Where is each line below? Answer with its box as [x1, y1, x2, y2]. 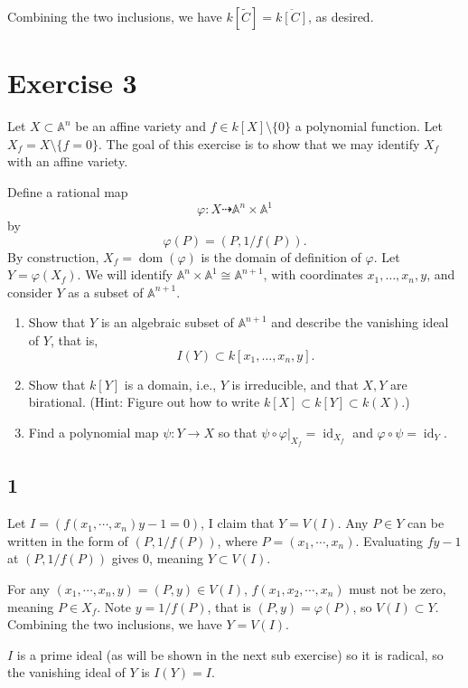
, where [217, 531, 257, 550]
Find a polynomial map [28, 422, 159, 441]
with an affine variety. [7, 152, 128, 171]
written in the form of [7, 531, 128, 550]
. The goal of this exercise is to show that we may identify [98, 134, 420, 153]
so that [218, 422, 257, 441]
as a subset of [68, 282, 144, 301]
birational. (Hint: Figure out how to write [28, 392, 260, 411]
